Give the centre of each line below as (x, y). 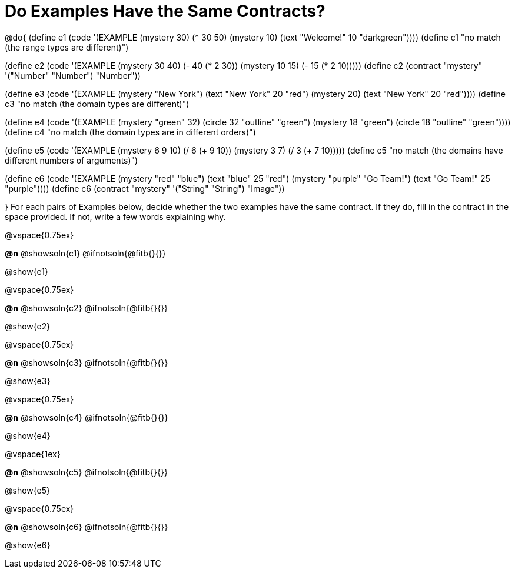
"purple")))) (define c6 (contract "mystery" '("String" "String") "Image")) (145, 188)
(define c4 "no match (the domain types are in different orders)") (130, 132)
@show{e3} (28, 381)
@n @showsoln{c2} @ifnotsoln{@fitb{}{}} (87, 308)
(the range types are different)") (67, 47)
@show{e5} (28, 490)
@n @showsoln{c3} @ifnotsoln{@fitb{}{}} (87, 362)
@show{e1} (26, 271)
